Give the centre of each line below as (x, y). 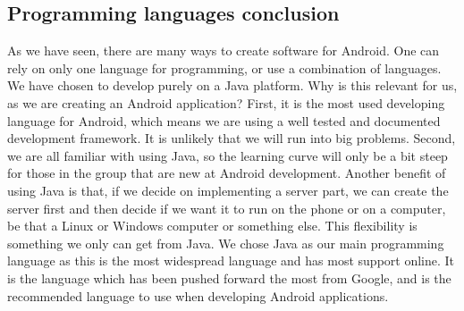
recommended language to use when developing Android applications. (198, 295)
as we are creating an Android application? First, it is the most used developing (226, 102)
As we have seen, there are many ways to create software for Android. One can (224, 50)
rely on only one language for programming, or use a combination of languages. (224, 67)
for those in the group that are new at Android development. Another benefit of (227, 173)
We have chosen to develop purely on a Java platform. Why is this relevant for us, (232, 85)
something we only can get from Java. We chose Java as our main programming (226, 243)
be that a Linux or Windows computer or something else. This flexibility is (212, 226)
